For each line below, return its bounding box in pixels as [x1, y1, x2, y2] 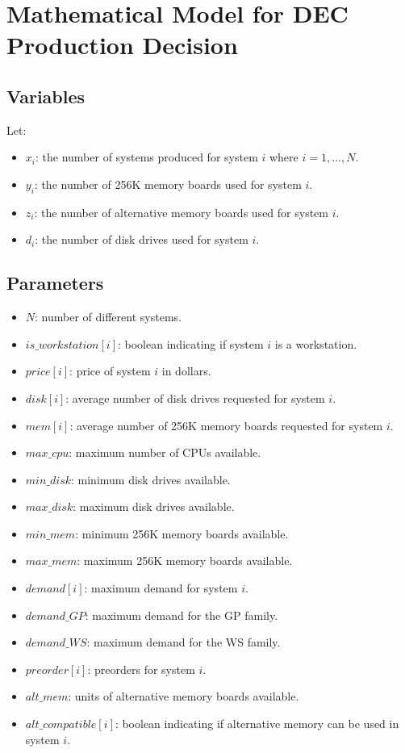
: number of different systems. [35, 308, 182, 325]
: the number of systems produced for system [35, 149, 258, 165]
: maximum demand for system [84, 579, 238, 596]
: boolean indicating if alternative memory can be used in [115, 715, 399, 732]
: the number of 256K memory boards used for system [34, 175, 302, 192]
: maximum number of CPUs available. [69, 444, 261, 461]
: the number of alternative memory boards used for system [34, 203, 328, 220]
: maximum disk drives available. [73, 498, 235, 515]
